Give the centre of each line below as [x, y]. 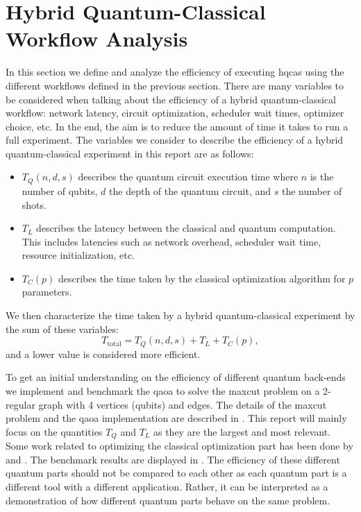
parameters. [47, 292]
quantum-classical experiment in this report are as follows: [130, 153]
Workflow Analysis [97, 39]
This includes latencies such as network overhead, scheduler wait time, [171, 241]
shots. [34, 204]
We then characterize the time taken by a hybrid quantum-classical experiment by [180, 315]
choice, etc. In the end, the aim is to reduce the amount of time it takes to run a [177, 126]
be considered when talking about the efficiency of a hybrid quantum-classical [171, 99]
